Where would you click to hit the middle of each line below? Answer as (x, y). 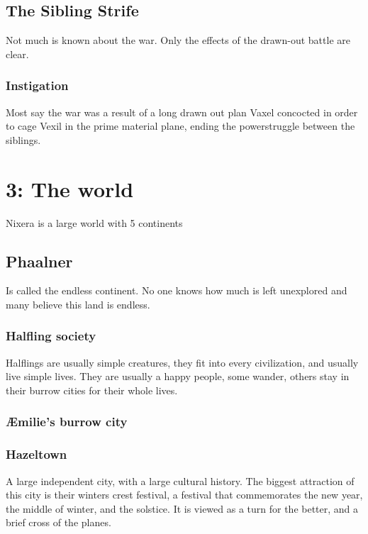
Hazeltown (37, 454)
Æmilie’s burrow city (67, 422)
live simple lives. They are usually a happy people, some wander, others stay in (178, 376)
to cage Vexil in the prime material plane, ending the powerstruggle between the (180, 126)
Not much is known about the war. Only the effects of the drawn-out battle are (178, 40)
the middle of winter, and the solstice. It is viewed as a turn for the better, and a (182, 508)
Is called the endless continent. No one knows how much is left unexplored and (177, 290)
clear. (17, 54)
